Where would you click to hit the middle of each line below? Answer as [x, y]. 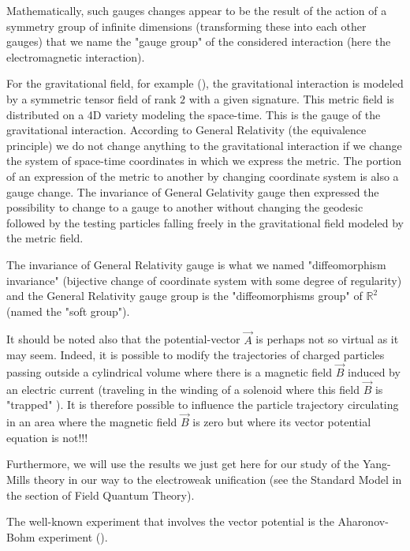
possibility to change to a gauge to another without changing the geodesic [185, 207]
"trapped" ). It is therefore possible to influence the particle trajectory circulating [203, 405]
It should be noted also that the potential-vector [123, 339]
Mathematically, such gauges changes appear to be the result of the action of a [197, 10]
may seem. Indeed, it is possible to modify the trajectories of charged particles [196, 355]
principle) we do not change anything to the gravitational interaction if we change [204, 145]
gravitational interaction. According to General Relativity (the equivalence [186, 130]
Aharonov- [363, 521]
